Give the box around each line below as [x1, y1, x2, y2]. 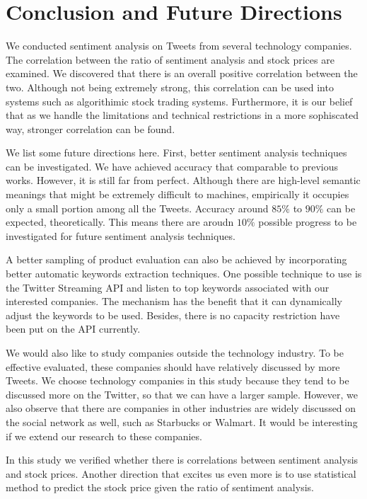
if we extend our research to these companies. [6, 428, 202, 443]
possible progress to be [258, 214, 357, 229]
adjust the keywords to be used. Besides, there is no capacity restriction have [6, 307, 340, 322]
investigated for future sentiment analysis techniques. [6, 228, 235, 243]
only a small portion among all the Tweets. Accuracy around [6, 200, 269, 215]
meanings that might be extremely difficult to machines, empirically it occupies [6, 187, 349, 202]
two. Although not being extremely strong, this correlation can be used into [6, 79, 334, 94]
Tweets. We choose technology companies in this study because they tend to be [6, 373, 349, 388]
